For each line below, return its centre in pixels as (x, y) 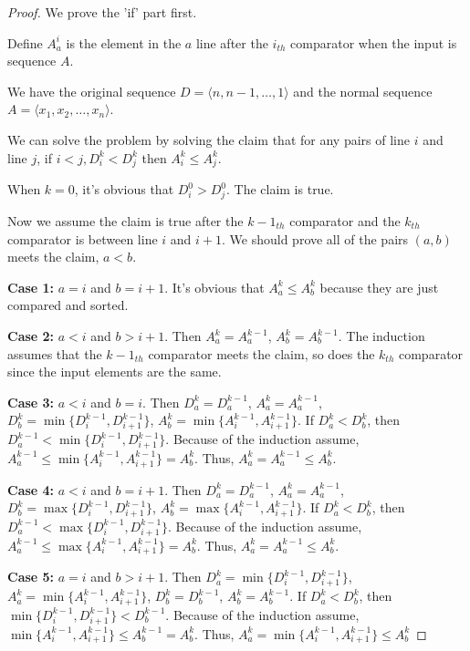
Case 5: (31, 577)
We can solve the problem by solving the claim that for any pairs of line (209, 139)
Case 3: (31, 402)
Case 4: (31, 489)
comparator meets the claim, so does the (261, 353)
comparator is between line (83, 238)
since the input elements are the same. (115, 372)
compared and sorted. (68, 305)
